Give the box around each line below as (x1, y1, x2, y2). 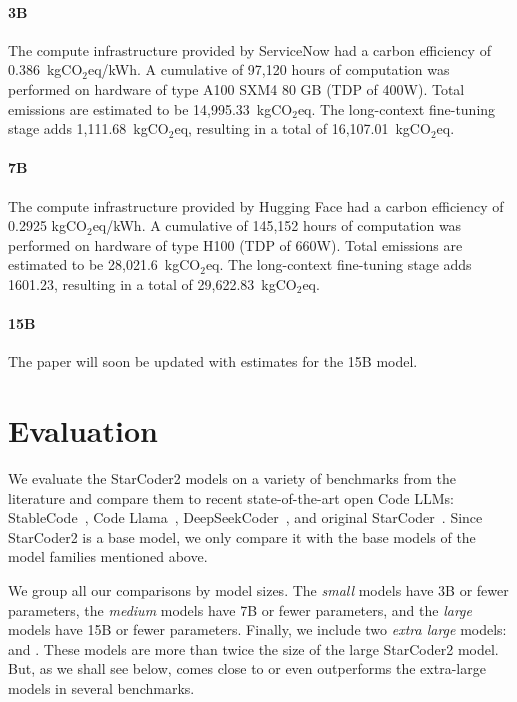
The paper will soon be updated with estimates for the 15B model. (8, 351, 418, 372)
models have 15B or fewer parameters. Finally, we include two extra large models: (8, 619, 507, 640)
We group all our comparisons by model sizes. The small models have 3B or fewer (8, 580, 509, 601)
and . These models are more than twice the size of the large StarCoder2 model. (8, 638, 499, 659)
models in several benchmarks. (8, 677, 195, 698)
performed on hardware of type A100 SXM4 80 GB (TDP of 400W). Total (8, 78, 465, 99)
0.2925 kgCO (8, 215, 87, 236)
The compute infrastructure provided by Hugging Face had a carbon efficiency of (8, 195, 504, 216)
